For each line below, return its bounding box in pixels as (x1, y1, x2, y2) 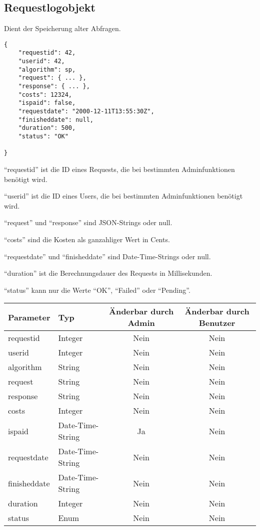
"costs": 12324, (18, 91, 72, 98)
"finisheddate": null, (18, 116, 93, 123)
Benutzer (198, 317, 235, 329)
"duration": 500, (18, 124, 76, 132)
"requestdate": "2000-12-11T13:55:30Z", (18, 108, 154, 115)
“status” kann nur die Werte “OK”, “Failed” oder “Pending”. (4, 284, 190, 295)
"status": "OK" (18, 133, 68, 140)
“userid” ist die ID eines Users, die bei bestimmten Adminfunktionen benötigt (4, 191, 243, 201)
